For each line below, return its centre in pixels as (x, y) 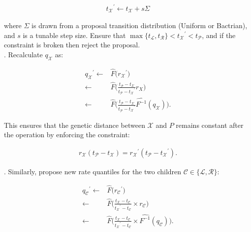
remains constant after (210, 125)
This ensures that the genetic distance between (75, 125)
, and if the (219, 35)
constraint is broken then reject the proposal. (72, 45)
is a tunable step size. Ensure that (74, 35)
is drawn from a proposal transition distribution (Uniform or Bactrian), (140, 25)
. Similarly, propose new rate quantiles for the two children (93, 171)
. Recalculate (23, 54)
